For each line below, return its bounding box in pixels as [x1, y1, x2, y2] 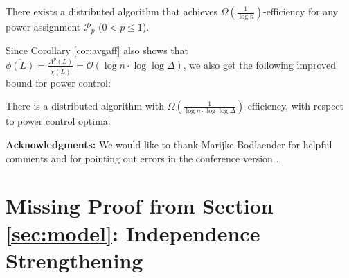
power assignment [6, 19, 81, 33]
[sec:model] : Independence [6, 218, 260, 247]
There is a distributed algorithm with [6, 98, 164, 113]
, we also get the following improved [183, 57, 337, 71]
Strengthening [6, 245, 143, 274]
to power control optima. [6, 114, 111, 128]
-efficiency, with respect [244, 98, 344, 113]
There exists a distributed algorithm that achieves [6, 4, 218, 18]
